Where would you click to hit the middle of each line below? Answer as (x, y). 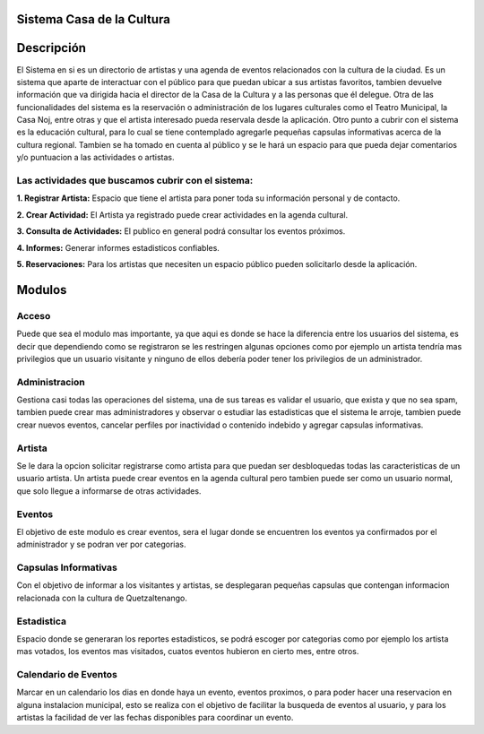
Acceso (34, 315)
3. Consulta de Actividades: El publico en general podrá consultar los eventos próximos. (181, 231)
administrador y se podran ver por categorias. (102, 544)
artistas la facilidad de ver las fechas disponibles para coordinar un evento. (155, 718)
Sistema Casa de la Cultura (93, 19)
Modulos (42, 290)
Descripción (52, 48)
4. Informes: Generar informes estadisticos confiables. (118, 247)
